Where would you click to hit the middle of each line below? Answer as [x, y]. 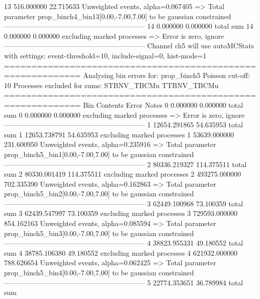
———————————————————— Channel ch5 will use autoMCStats [129, 46]
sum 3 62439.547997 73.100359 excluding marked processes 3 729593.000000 [121, 213]
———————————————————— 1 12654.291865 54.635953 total [124, 125]
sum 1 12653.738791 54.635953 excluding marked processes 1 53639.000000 [119, 134]
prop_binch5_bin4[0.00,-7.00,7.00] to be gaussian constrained [99, 273]
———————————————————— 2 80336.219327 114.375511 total [125, 164]
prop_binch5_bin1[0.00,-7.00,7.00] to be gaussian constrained [99, 154]
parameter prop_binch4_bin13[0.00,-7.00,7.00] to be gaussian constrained [118, 16]
